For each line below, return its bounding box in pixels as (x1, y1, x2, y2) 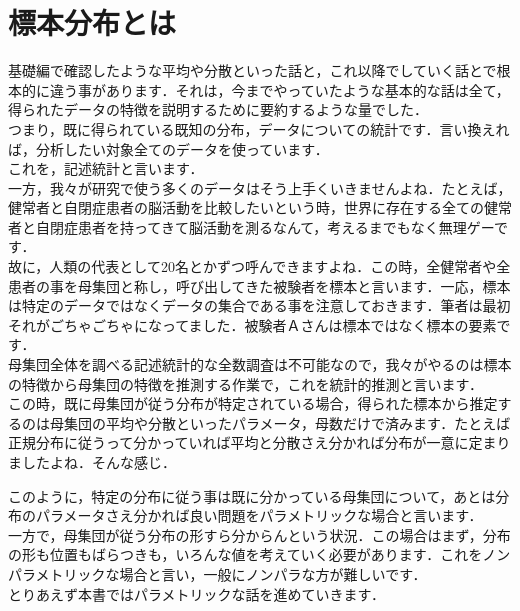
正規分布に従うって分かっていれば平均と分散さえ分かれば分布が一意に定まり (8, 432, 511, 453)
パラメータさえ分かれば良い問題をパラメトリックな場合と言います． (35, 505, 483, 526)
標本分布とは (8, 2, 177, 43)
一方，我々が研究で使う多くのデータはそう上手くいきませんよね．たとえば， (8, 177, 512, 198)
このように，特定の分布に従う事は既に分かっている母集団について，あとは (8, 485, 496, 506)
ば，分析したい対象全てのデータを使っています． (8, 138, 329, 159)
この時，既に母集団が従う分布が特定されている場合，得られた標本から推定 (8, 393, 498, 414)
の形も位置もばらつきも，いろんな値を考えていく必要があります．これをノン (8, 544, 511, 565)
